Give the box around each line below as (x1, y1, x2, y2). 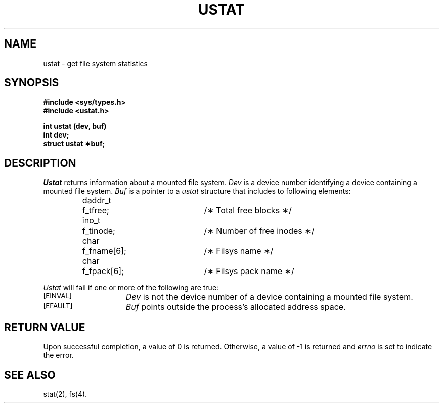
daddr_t (82, 195, 111, 206)
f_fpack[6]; (82, 266, 124, 277)
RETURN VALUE (4, 321, 85, 334)
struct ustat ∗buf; (43, 139, 105, 148)
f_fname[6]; (82, 246, 126, 256)
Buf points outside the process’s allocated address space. (125, 302, 346, 312)
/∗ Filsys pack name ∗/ (204, 266, 294, 277)
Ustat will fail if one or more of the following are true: (43, 283, 219, 292)
